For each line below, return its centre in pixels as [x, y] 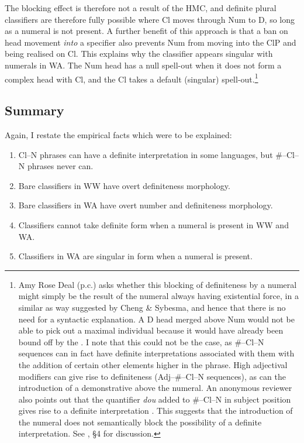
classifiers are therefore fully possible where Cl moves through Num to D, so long [150, 19]
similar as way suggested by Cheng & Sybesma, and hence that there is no [152, 307]
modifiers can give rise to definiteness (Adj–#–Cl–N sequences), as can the [152, 376]
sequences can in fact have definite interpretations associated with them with [156, 353]
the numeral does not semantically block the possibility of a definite [140, 422]
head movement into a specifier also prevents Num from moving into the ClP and [151, 42]
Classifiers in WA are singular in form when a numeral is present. [135, 256]
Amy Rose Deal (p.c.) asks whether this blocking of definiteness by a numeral [158, 284]
